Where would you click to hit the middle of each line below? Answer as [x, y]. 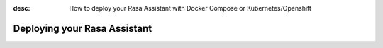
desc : [22, 8]
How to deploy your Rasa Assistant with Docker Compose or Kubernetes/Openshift [190, 8]
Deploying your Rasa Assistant [83, 28]
